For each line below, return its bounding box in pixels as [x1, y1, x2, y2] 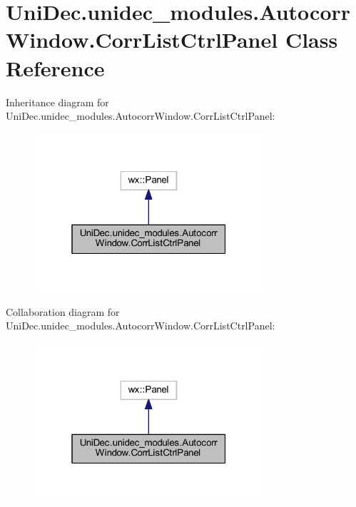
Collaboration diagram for [6, 304, 120, 319]
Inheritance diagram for [6, 94, 109, 109]
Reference [6, 53, 105, 82]
